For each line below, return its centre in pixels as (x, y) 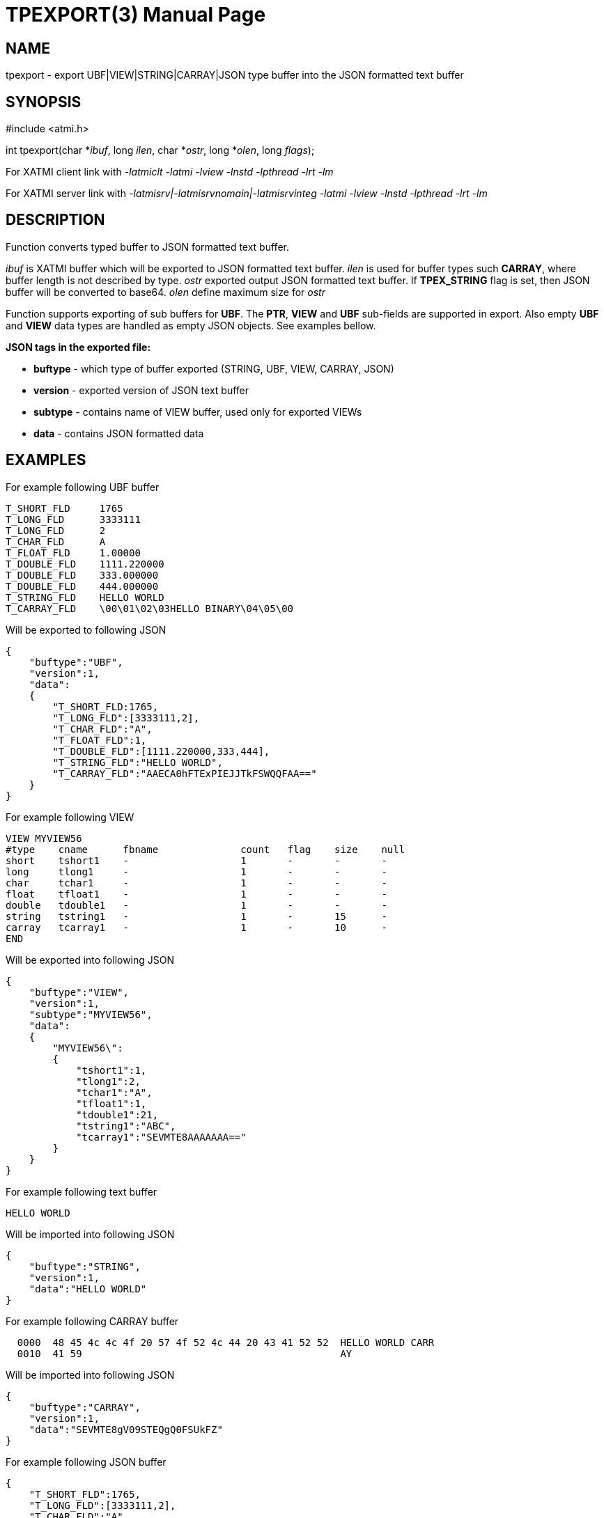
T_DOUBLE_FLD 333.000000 (82, 575)
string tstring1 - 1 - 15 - (196, 916)
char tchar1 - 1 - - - (196, 883)
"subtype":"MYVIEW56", (91, 1014)
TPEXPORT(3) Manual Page (136, 15)
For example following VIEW (70, 817)
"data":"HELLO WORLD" (88, 1289)
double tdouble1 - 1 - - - (196, 905)
